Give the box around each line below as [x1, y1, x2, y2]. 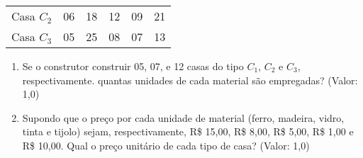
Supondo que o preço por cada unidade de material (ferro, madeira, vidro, [22, 110, 345, 125]
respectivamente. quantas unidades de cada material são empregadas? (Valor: [22, 72, 358, 87]
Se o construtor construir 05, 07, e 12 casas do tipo [22, 59, 244, 73]
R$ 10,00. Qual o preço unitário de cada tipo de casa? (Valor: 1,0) [22, 137, 310, 152]
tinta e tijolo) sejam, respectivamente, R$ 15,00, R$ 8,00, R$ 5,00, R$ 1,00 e [22, 124, 354, 139]
